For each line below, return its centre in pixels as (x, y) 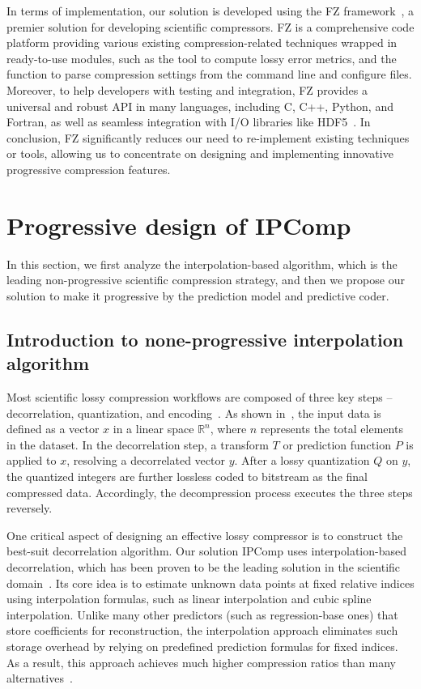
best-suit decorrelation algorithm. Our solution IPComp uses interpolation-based (207, 551)
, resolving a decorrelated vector (146, 460)
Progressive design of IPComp (179, 225)
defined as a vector (53, 429)
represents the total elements (332, 429)
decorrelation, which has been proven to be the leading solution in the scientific (204, 566)
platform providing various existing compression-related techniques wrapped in (202, 43)
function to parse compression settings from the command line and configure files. (209, 74)
